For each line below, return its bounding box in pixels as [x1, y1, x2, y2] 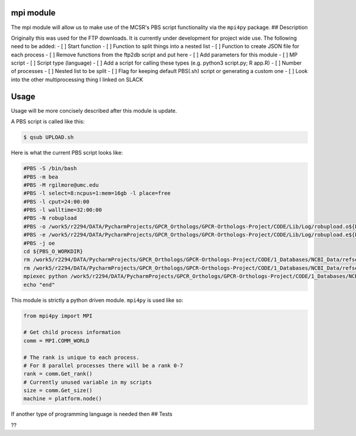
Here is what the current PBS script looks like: [11, 149, 123, 157]
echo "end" [23, 281, 55, 288]
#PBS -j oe [23, 240, 55, 246]
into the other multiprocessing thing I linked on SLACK [11, 76, 144, 83]
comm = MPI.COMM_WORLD [23, 337, 90, 344]
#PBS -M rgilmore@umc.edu [23, 182, 99, 188]
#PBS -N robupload [23, 215, 77, 222]
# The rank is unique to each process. [23, 354, 139, 361]
